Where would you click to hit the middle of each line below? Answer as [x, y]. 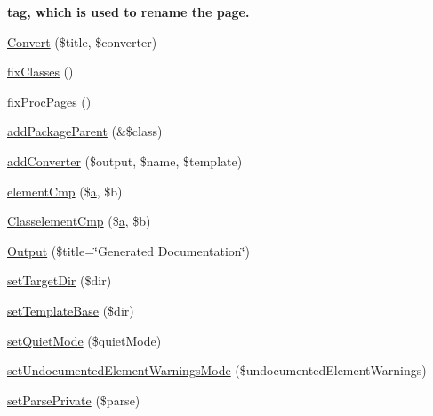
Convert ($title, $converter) [82, 41]
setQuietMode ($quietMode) [84, 340]
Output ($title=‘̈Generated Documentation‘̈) [128, 250]
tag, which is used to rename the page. [128, 12]
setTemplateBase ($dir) [71, 310]
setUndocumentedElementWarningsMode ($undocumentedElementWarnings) [217, 370]
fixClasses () [40, 72]
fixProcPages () [49, 101]
